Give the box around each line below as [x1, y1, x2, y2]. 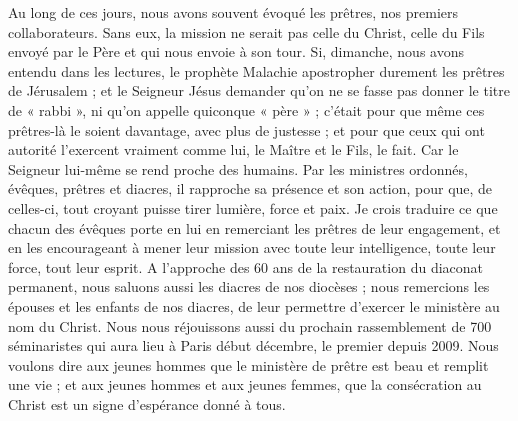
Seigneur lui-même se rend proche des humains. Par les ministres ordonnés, [8, 158, 468, 179]
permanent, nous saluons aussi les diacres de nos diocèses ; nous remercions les [8, 276, 490, 297]
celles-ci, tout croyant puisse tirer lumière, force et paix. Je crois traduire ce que [8, 197, 498, 218]
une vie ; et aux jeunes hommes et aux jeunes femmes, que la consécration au [8, 374, 482, 395]
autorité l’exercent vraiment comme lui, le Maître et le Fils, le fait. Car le [8, 139, 459, 160]
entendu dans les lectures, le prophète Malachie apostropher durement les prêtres [8, 60, 505, 81]
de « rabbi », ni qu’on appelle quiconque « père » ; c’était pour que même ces [8, 99, 485, 120]
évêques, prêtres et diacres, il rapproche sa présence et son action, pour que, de [8, 178, 493, 199]
